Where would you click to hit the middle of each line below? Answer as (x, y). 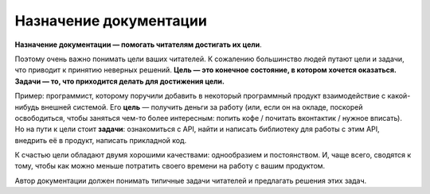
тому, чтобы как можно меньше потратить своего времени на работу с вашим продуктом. (170, 166)
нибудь (27, 107)
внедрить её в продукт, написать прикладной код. (101, 140)
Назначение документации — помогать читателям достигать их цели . (138, 45)
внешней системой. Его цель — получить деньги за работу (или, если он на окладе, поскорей (202, 107)
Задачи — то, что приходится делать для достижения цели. (119, 81)
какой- (399, 96)
